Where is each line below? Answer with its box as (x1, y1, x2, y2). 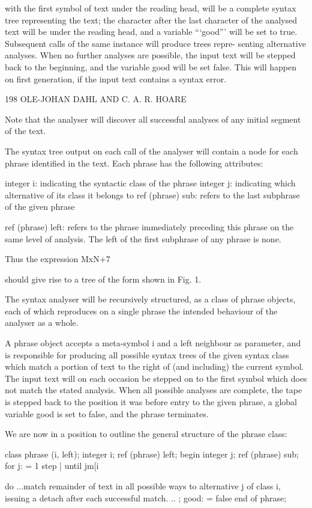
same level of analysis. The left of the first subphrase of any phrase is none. (5, 232, 281, 245)
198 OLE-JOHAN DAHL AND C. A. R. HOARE (5, 93, 187, 105)
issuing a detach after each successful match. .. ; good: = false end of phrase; (5, 491, 287, 504)
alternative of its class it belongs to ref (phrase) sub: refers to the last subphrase (5, 188, 300, 201)
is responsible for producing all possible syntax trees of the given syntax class (5, 348, 289, 361)
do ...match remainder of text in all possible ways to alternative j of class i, (5, 480, 281, 492)
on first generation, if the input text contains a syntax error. (5, 72, 227, 85)
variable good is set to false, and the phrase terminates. (5, 407, 209, 420)
